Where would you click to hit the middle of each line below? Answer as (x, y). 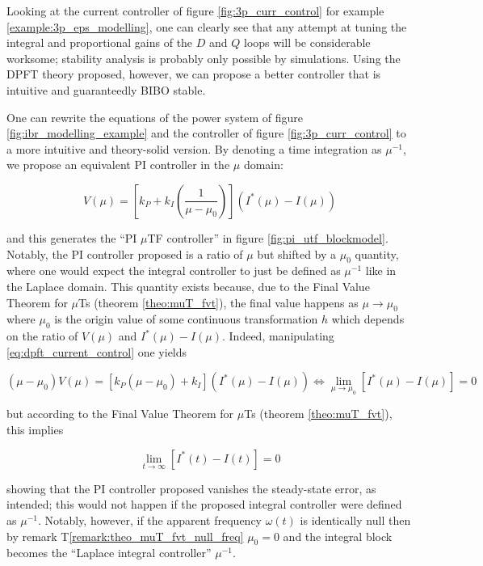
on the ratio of (42, 336)
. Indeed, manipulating (278, 336)
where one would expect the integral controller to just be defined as (174, 270)
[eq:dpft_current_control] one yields (97, 351)
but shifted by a (297, 253)
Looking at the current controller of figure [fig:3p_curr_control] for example (195, 11)
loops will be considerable (307, 42)
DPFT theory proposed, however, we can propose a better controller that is (194, 74)
